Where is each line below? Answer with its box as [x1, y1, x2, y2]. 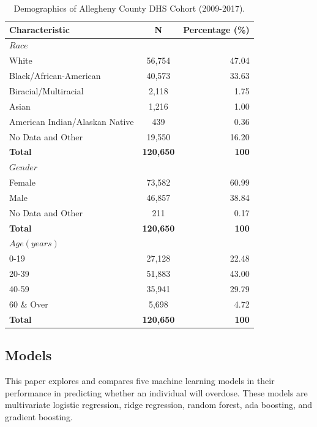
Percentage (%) [183, 23, 250, 36]
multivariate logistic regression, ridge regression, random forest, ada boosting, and [5, 398, 313, 411]
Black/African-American [9, 69, 101, 82]
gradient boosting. [5, 410, 73, 423]
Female [9, 176, 35, 189]
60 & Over [9, 297, 48, 310]
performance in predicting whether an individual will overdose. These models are [5, 386, 308, 399]
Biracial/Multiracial [9, 84, 84, 97]
